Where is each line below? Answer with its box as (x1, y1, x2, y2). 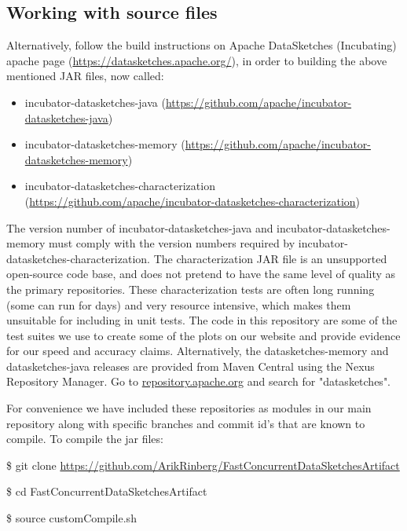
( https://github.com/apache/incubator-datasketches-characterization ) (24, 192, 361, 209)
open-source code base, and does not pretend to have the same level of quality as (6, 265, 396, 282)
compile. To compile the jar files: (6, 430, 163, 447)
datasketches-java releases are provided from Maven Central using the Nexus (6, 357, 375, 374)
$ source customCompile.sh (6, 510, 137, 526)
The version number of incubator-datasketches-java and (6, 219, 273, 236)
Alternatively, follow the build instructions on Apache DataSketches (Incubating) (6, 37, 397, 53)
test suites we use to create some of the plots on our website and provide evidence (6, 327, 401, 343)
